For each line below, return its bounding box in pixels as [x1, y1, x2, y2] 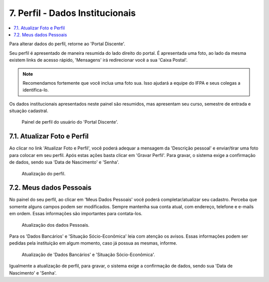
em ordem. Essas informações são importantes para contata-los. [9, 211, 142, 217]
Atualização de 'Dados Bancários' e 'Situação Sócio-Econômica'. [21, 252, 155, 258]
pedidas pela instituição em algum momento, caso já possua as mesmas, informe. [9, 240, 177, 246]
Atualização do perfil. [21, 170, 66, 176]
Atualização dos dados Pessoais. [21, 222, 90, 228]
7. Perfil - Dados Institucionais [9, 7, 136, 18]
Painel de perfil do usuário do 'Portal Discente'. [21, 119, 119, 125]
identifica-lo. [22, 87, 49, 93]
